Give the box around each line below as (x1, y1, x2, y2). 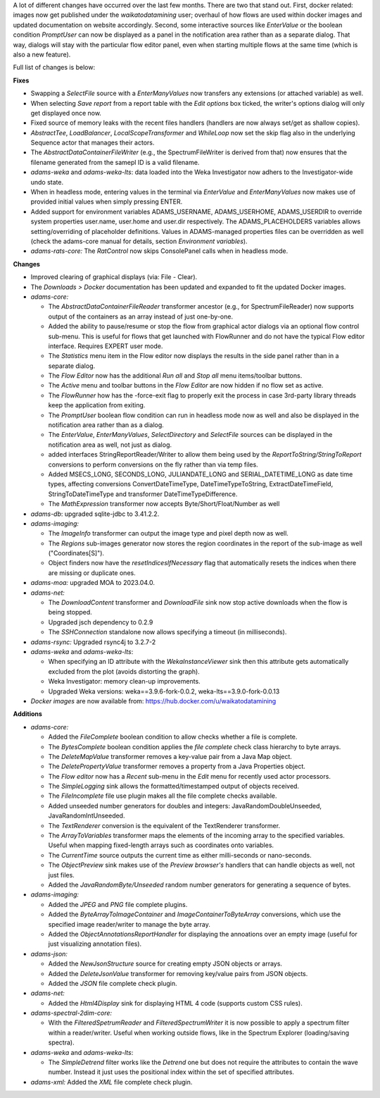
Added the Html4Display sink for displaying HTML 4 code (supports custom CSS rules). (48, 999, 303, 1007)
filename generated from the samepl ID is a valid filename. (30, 158, 200, 166)
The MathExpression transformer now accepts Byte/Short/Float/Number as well (48, 500, 280, 508)
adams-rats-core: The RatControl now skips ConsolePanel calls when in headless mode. (30, 247, 289, 255)
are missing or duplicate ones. (48, 568, 137, 577)
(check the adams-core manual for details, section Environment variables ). (30, 237, 248, 245)
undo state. (30, 178, 63, 186)
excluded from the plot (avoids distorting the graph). (48, 667, 200, 676)
